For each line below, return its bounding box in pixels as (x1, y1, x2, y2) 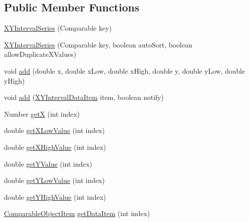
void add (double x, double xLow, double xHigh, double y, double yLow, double (4, 65, 245, 76)
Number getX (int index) (4, 108, 80, 119)
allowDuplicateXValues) (4, 49, 77, 59)
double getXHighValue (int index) (4, 141, 106, 152)
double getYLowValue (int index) (4, 175, 105, 185)
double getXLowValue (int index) (4, 125, 105, 135)
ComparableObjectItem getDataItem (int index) (4, 208, 150, 219)
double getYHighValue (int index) (4, 191, 106, 202)
